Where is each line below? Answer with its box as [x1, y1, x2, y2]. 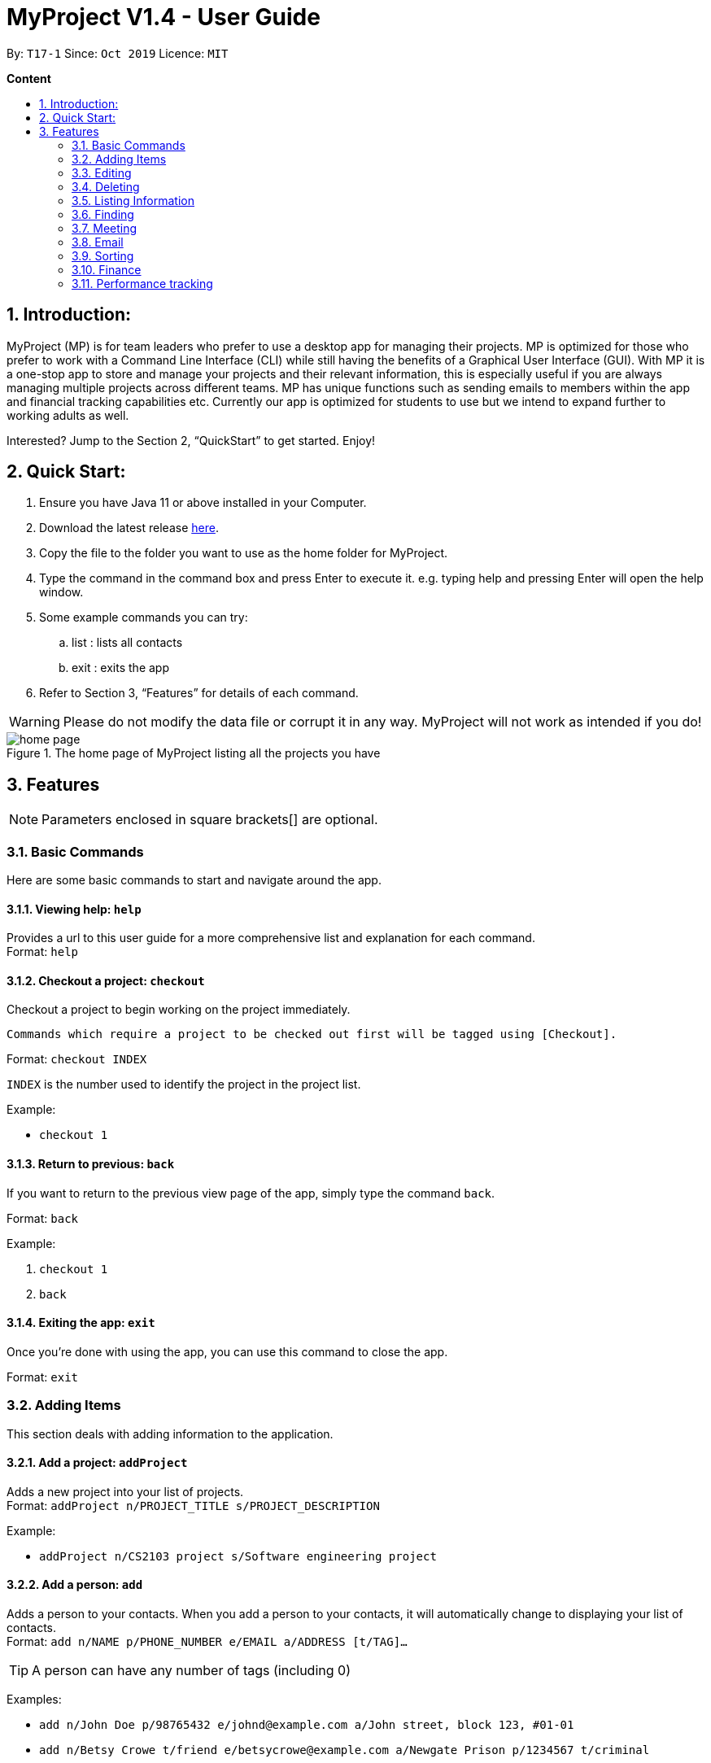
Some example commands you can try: [39, 610, 248, 625]
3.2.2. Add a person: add [7, 1578, 143, 1592]
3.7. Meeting [72, 220, 137, 235]
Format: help [7, 945, 78, 959]
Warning [9, 713, 60, 731]
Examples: [7, 1692, 62, 1707]
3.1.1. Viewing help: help [7, 901, 142, 916]
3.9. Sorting [72, 248, 134, 263]
